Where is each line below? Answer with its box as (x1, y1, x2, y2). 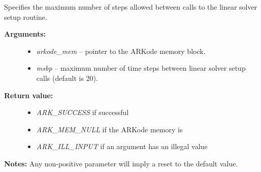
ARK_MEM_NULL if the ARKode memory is (36, 124, 183, 134)
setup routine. (4, 11, 47, 22)
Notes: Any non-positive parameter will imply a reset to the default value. (4, 158, 238, 168)
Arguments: (4, 28, 46, 39)
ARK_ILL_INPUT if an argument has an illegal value (36, 141, 208, 152)
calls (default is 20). (36, 72, 98, 83)
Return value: (4, 90, 53, 100)
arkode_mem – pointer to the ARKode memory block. (36, 45, 206, 56)
